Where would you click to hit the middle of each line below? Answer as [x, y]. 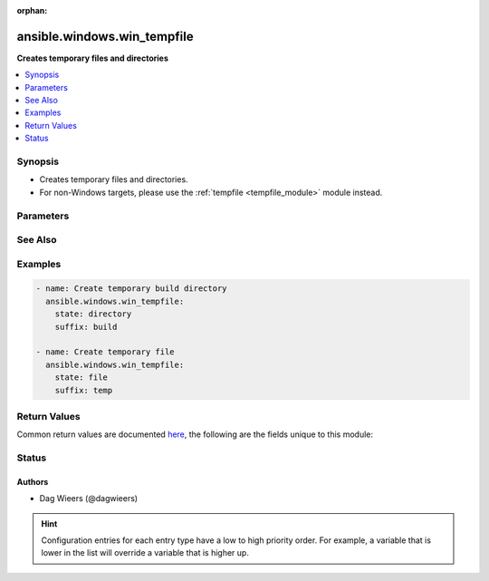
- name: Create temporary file [105, 352]
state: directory [93, 314]
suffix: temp [84, 390]
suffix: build [86, 327]
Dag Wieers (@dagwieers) [89, 499]
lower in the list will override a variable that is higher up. [145, 553]
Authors [33, 481]
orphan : [32, 10]
